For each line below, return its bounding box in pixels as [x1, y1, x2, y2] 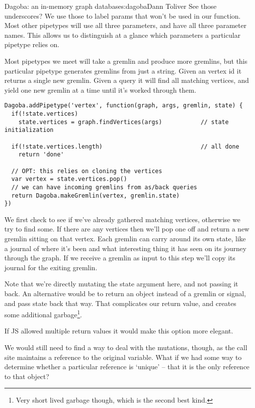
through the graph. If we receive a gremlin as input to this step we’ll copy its [4, 253, 235, 263]
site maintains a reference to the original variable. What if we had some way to [4, 352, 242, 362]
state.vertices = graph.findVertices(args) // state [18, 118, 229, 126]
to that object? [4, 371, 49, 381]
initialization [4, 127, 54, 134]
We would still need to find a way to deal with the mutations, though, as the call [4, 342, 248, 353]
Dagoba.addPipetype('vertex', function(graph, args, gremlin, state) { [4, 102, 243, 109]
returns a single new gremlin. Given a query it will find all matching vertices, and [4, 75, 249, 85]
